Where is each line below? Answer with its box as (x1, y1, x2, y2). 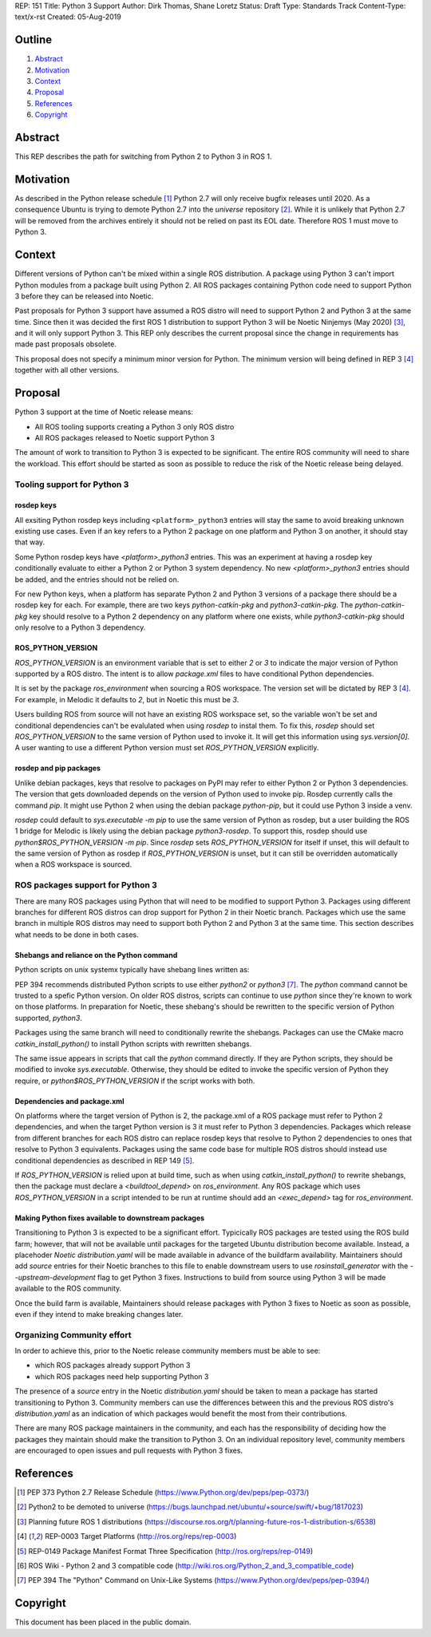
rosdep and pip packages (14, 763, 101, 773)
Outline (14, 33, 52, 47)
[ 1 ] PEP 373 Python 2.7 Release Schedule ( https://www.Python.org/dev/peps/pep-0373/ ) (17, 1488, 310, 1497)
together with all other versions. (14, 366, 120, 375)
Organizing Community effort (14, 1329, 132, 1340)
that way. (14, 537, 45, 547)
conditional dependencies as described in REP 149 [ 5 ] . (14, 1156, 195, 1165)
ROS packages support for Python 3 (14, 880, 157, 891)
